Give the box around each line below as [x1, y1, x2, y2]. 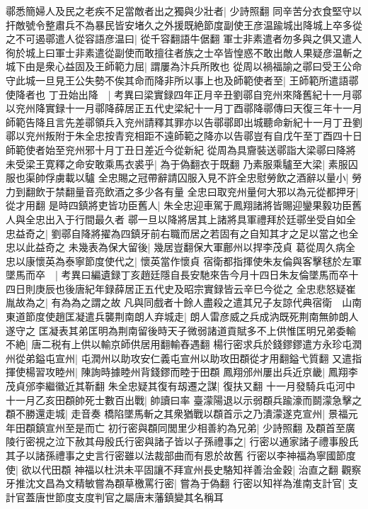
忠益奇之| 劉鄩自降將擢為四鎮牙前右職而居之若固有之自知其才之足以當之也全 [6, 225, 359, 240]
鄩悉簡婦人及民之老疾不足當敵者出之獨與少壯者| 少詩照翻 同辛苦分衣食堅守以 [6, 4, 362, 18]
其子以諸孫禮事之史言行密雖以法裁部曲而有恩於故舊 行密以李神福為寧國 [6, 448, 336, 462]
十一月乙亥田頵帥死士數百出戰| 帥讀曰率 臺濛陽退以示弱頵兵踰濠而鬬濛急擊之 [6, 392, 362, 407]
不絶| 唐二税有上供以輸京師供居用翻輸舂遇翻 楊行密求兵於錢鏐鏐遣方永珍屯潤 [6, 337, 362, 352]
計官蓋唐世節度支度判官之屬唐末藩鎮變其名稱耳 [6, 489, 224, 504]
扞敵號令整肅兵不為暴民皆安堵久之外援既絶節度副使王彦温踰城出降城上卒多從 [6, 17, 362, 32]
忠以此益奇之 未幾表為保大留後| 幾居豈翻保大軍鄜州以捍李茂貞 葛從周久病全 [6, 240, 355, 254]
